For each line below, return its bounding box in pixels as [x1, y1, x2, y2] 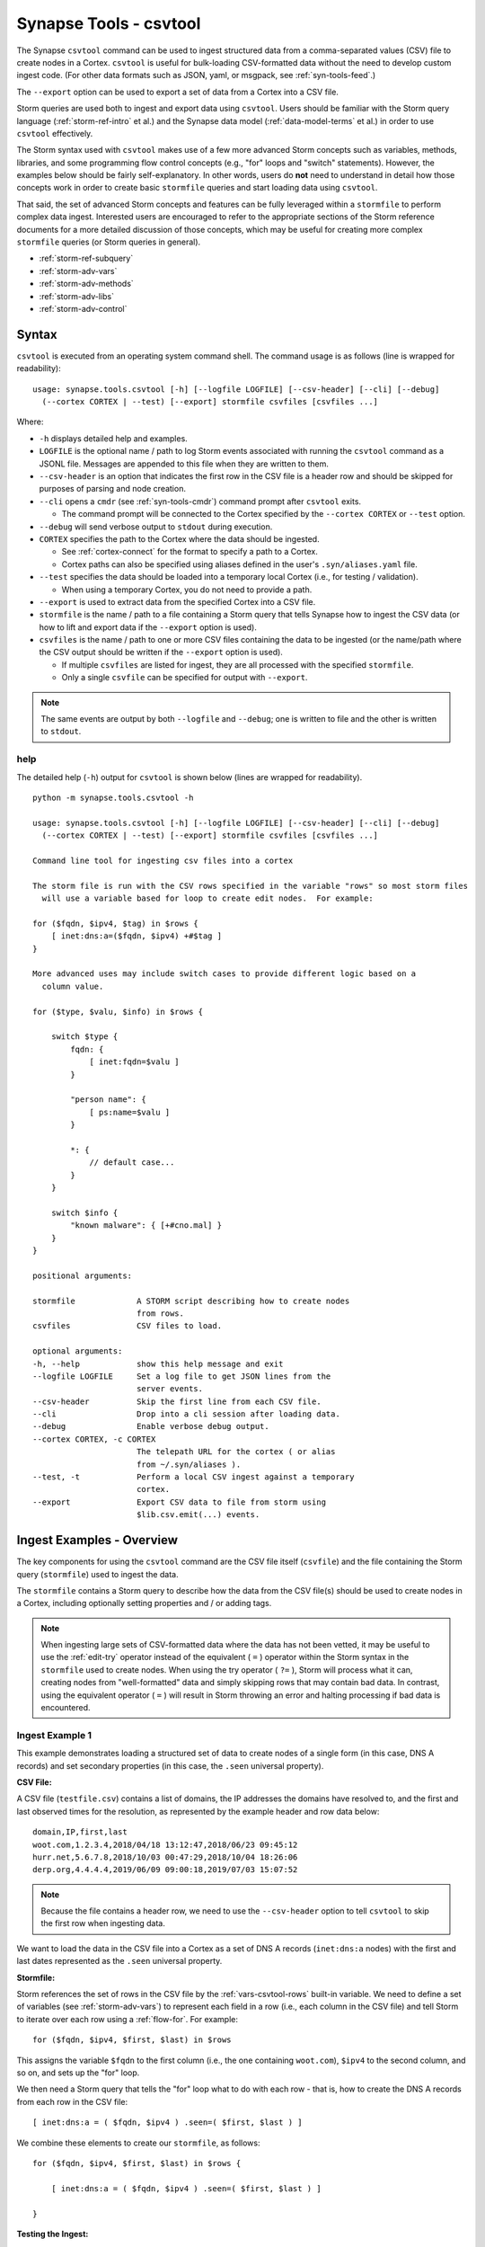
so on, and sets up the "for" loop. [16, 2067, 140, 2078]
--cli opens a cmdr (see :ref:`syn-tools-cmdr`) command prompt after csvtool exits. [39, 495, 362, 507]
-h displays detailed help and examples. [39, 432, 188, 444]
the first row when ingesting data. [40, 1918, 165, 1929]
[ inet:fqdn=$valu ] [89, 1057, 180, 1067]
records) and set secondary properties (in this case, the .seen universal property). [16, 1760, 324, 1771]
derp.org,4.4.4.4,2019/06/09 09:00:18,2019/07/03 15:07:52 [32, 1865, 298, 1875]
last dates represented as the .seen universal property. [16, 1956, 223, 1967]
